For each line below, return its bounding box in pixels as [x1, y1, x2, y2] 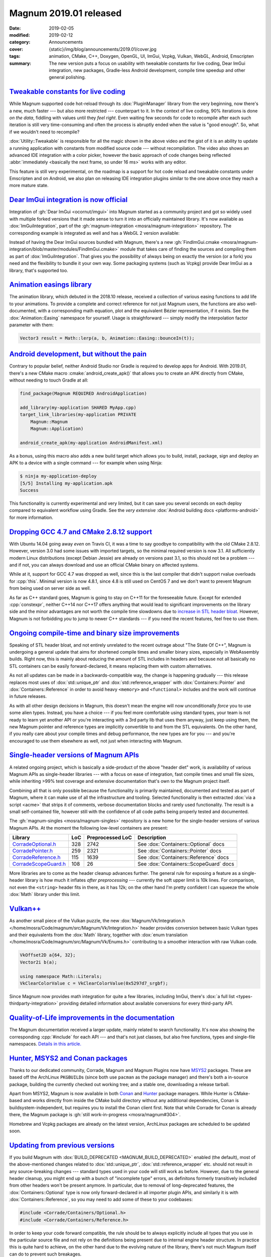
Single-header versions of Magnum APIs [9, 751, 139, 759]
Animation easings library [9, 281, 92, 289]
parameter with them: [9, 322, 54, 328]
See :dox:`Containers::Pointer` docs [137, 847, 222, 854]
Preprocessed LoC [87, 834, 132, 841]
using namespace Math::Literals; [20, 973, 102, 979]
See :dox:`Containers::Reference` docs [137, 854, 229, 861]
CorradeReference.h [12, 854, 61, 861]
